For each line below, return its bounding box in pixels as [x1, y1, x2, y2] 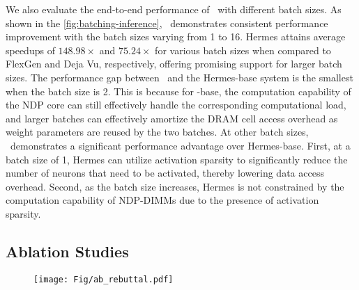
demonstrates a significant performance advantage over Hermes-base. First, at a [10, 138, 351, 152]
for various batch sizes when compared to [155, 42, 331, 57]
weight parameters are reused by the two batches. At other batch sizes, [6, 124, 309, 139]
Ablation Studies [6, 240, 129, 261]
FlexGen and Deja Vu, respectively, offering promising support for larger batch [6, 56, 342, 71]
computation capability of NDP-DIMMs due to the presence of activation [6, 193, 319, 207]
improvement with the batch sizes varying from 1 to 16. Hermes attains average [6, 29, 346, 44]
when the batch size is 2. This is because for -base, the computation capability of [6, 83, 351, 98]
